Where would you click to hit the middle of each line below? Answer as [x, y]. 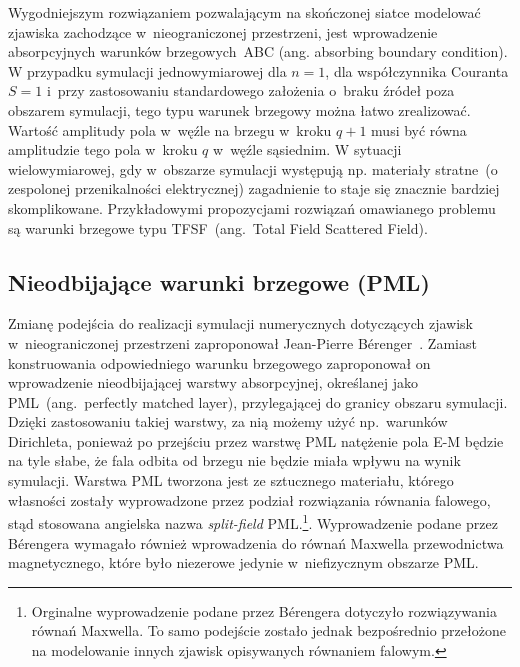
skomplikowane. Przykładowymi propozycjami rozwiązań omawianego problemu [252, 207]
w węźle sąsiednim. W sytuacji [307, 149]
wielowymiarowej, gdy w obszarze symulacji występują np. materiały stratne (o [253, 168]
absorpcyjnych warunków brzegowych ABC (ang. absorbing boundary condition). [258, 51]
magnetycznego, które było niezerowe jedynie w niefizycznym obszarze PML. [243, 562]
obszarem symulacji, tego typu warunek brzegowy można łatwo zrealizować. [239, 109]
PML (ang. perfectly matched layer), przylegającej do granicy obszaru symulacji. [258, 401]
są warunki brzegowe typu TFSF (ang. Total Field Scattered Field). [218, 227]
